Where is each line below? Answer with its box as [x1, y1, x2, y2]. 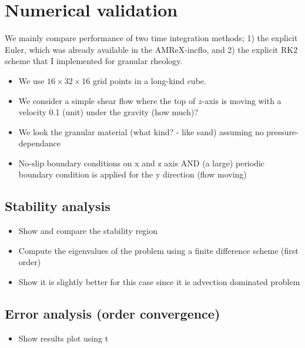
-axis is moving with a [202, 94, 281, 106]
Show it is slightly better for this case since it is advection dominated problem [18, 276, 300, 288]
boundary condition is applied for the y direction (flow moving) [18, 168, 247, 180]
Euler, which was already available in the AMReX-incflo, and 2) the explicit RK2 [5, 43, 298, 55]
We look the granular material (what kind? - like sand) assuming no [18, 125, 264, 138]
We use [18, 74, 45, 86]
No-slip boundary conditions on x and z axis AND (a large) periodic [18, 156, 265, 169]
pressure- [266, 125, 299, 138]
